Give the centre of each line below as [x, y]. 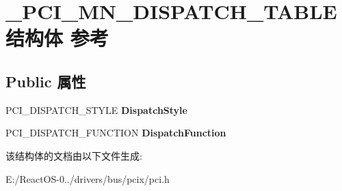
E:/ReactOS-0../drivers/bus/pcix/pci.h [88, 178]
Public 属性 [46, 81]
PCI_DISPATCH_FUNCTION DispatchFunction [116, 133]
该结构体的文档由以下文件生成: [74, 155]
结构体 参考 [57, 38]
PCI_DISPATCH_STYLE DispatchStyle [96, 109]
